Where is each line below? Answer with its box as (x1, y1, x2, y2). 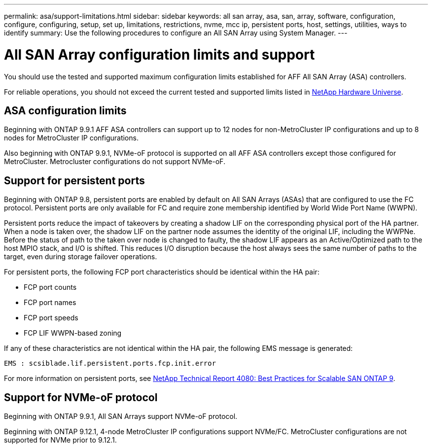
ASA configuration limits (4, 104, 127, 117)
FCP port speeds (24, 313, 78, 322)
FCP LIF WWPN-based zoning (24, 329, 122, 338)
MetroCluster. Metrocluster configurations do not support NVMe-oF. (4, 157, 225, 166)
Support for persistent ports (4, 174, 145, 187)
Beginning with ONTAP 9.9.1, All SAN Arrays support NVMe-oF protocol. (4, 412, 238, 421)
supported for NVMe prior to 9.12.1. (4, 436, 117, 445)
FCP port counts (24, 283, 77, 292)
